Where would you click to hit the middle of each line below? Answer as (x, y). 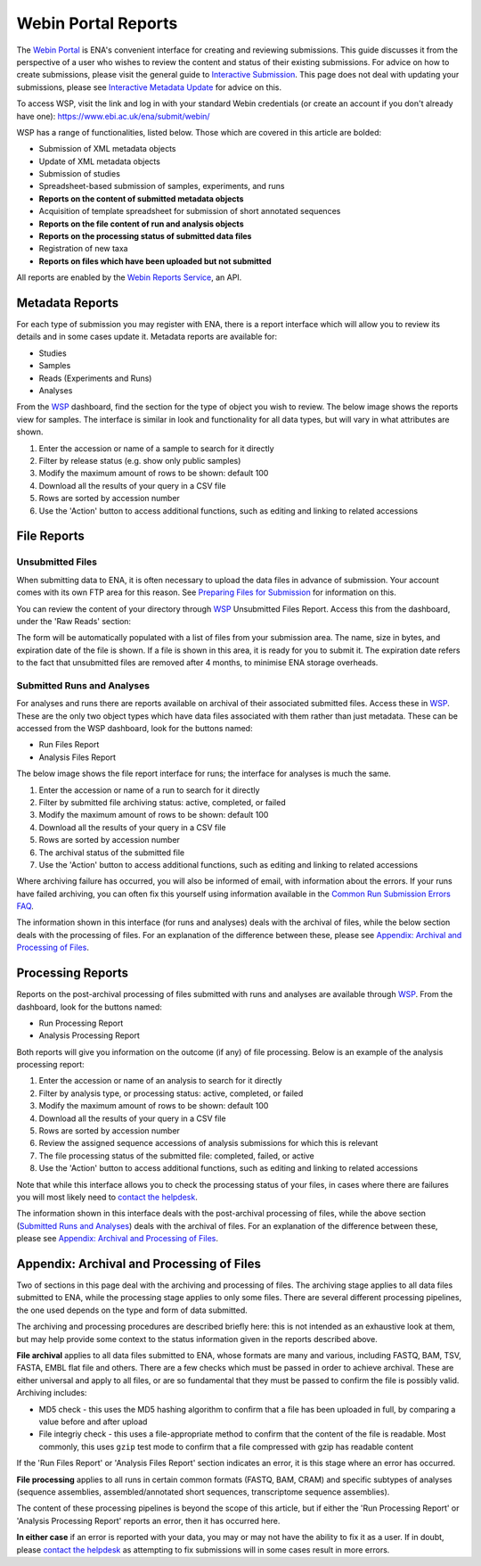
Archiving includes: (52, 1393)
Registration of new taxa (83, 249)
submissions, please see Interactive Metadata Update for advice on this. (149, 87)
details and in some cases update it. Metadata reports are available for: (147, 337)
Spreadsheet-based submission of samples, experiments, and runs (162, 186)
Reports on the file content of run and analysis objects (141, 224)
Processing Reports (73, 973)
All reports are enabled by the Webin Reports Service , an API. (129, 277)
